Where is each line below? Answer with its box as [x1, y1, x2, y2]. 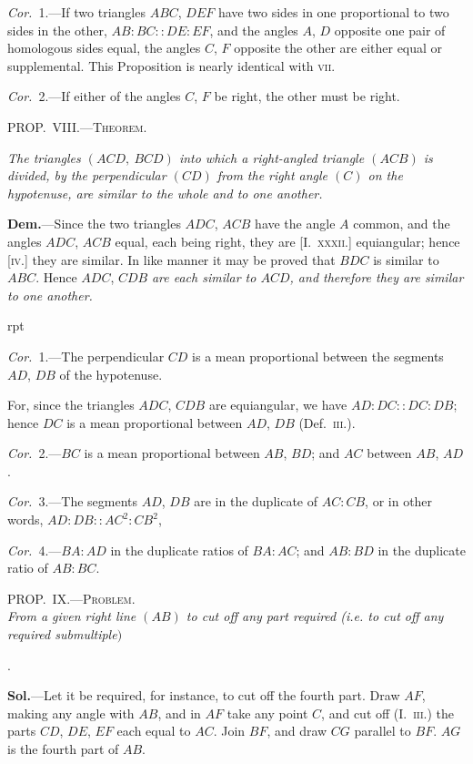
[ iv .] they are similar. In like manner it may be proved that [7, 250, 336, 269]
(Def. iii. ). [298, 413, 356, 432]
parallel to [354, 721, 411, 740]
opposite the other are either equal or [234, 38, 443, 57]
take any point [226, 703, 308, 722]
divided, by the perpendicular [7, 166, 166, 185]
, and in [157, 703, 201, 722]
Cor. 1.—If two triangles [7, 3, 146, 21]
